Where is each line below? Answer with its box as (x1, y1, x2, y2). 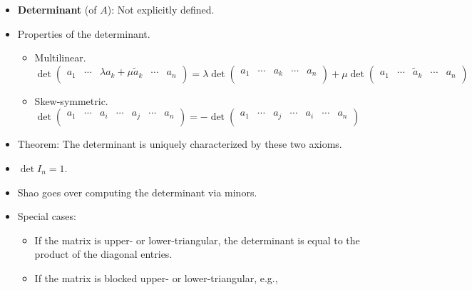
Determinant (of (17, 2, 97, 16)
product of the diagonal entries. (34, 246, 173, 261)
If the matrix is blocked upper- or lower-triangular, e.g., (34, 270, 278, 285)
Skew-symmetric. (34, 93, 108, 108)
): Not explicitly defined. (107, 2, 215, 16)
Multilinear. (34, 50, 86, 65)
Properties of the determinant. (17, 26, 150, 41)
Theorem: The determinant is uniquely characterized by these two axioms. (17, 136, 342, 151)
